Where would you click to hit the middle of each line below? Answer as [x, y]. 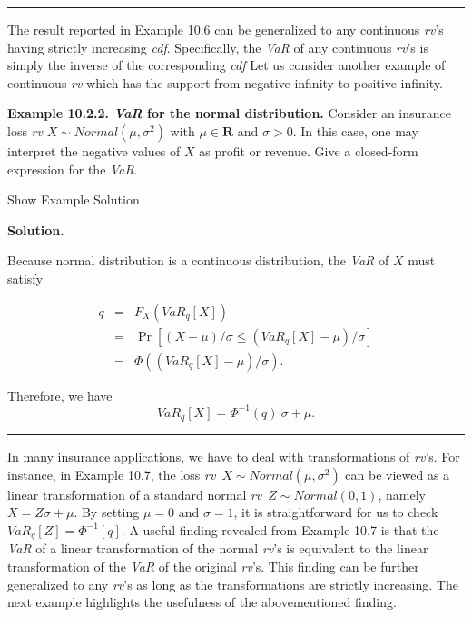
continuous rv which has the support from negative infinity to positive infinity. [225, 82]
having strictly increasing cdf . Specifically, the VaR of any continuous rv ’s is [218, 47]
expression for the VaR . [73, 169]
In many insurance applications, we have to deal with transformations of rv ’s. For [234, 457]
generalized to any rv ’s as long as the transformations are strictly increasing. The [233, 584]
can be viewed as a [398, 474]
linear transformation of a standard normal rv [135, 494]
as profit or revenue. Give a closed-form [309, 150]
